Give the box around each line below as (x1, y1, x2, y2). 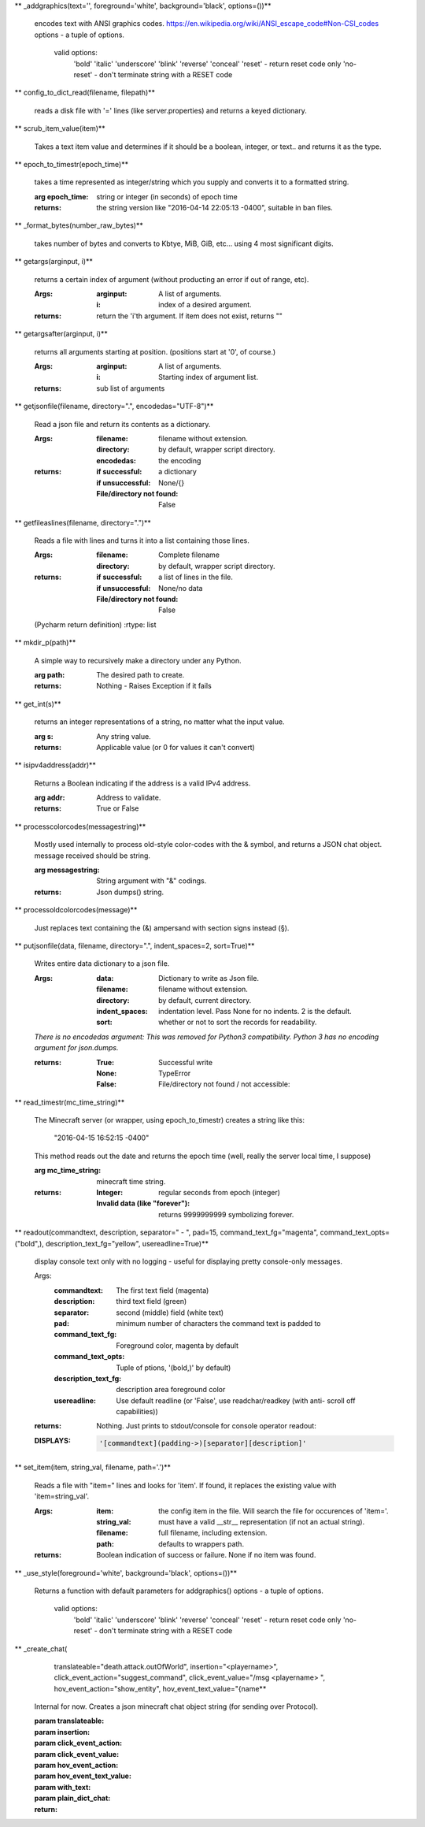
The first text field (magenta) (116, 1285, 209, 1295)
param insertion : (34, 1727, 91, 1736)
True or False (96, 804, 139, 813)
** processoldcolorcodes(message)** (14, 905, 138, 915)
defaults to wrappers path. (158, 1539, 244, 1548)
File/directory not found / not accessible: (158, 1079, 290, 1089)
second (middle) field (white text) (116, 1308, 224, 1317)
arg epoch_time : (34, 191, 89, 201)
